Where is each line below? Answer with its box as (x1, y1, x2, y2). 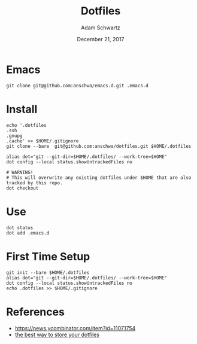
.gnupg (6, 133, 23, 139)
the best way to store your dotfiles (14, 331, 100, 339)
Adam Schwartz (80, 24, 121, 31)
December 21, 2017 (77, 35, 125, 42)
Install (6, 102, 38, 116)
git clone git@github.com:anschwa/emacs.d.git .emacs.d (6, 83, 148, 89)
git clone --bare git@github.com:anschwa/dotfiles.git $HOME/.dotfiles (6, 143, 192, 149)
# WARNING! (6, 169, 34, 175)
